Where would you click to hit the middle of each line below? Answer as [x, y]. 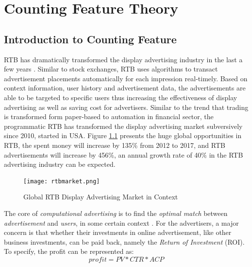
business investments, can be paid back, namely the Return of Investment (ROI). [124, 241]
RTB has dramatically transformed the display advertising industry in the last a [123, 59]
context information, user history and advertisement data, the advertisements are [125, 88]
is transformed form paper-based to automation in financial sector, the [109, 116]
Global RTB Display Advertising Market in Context [101, 197]
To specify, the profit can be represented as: [69, 251]
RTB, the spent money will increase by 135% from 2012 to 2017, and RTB [115, 145]
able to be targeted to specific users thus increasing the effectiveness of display [121, 97]
